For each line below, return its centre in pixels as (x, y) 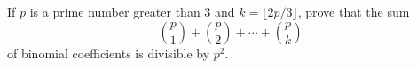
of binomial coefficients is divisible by (109, 53)
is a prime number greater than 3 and (132, 11)
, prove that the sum (354, 11)
